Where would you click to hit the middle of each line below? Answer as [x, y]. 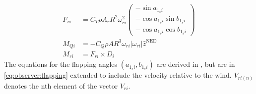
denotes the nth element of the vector [61, 85]
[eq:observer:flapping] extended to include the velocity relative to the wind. [118, 75]
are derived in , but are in [196, 64]
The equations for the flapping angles [61, 64]
